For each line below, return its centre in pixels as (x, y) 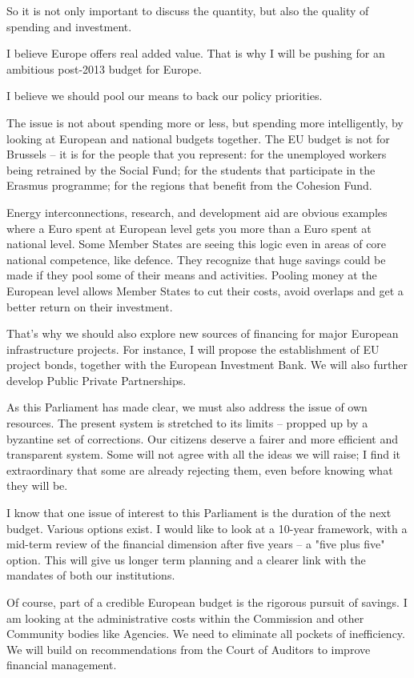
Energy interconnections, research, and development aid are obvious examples (197, 212)
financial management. (62, 665)
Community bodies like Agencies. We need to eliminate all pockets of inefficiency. (206, 634)
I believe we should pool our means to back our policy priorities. (165, 96)
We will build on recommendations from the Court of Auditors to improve (189, 649)
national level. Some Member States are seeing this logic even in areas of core (197, 244)
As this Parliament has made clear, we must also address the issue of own (187, 407)
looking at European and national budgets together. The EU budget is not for (198, 138)
